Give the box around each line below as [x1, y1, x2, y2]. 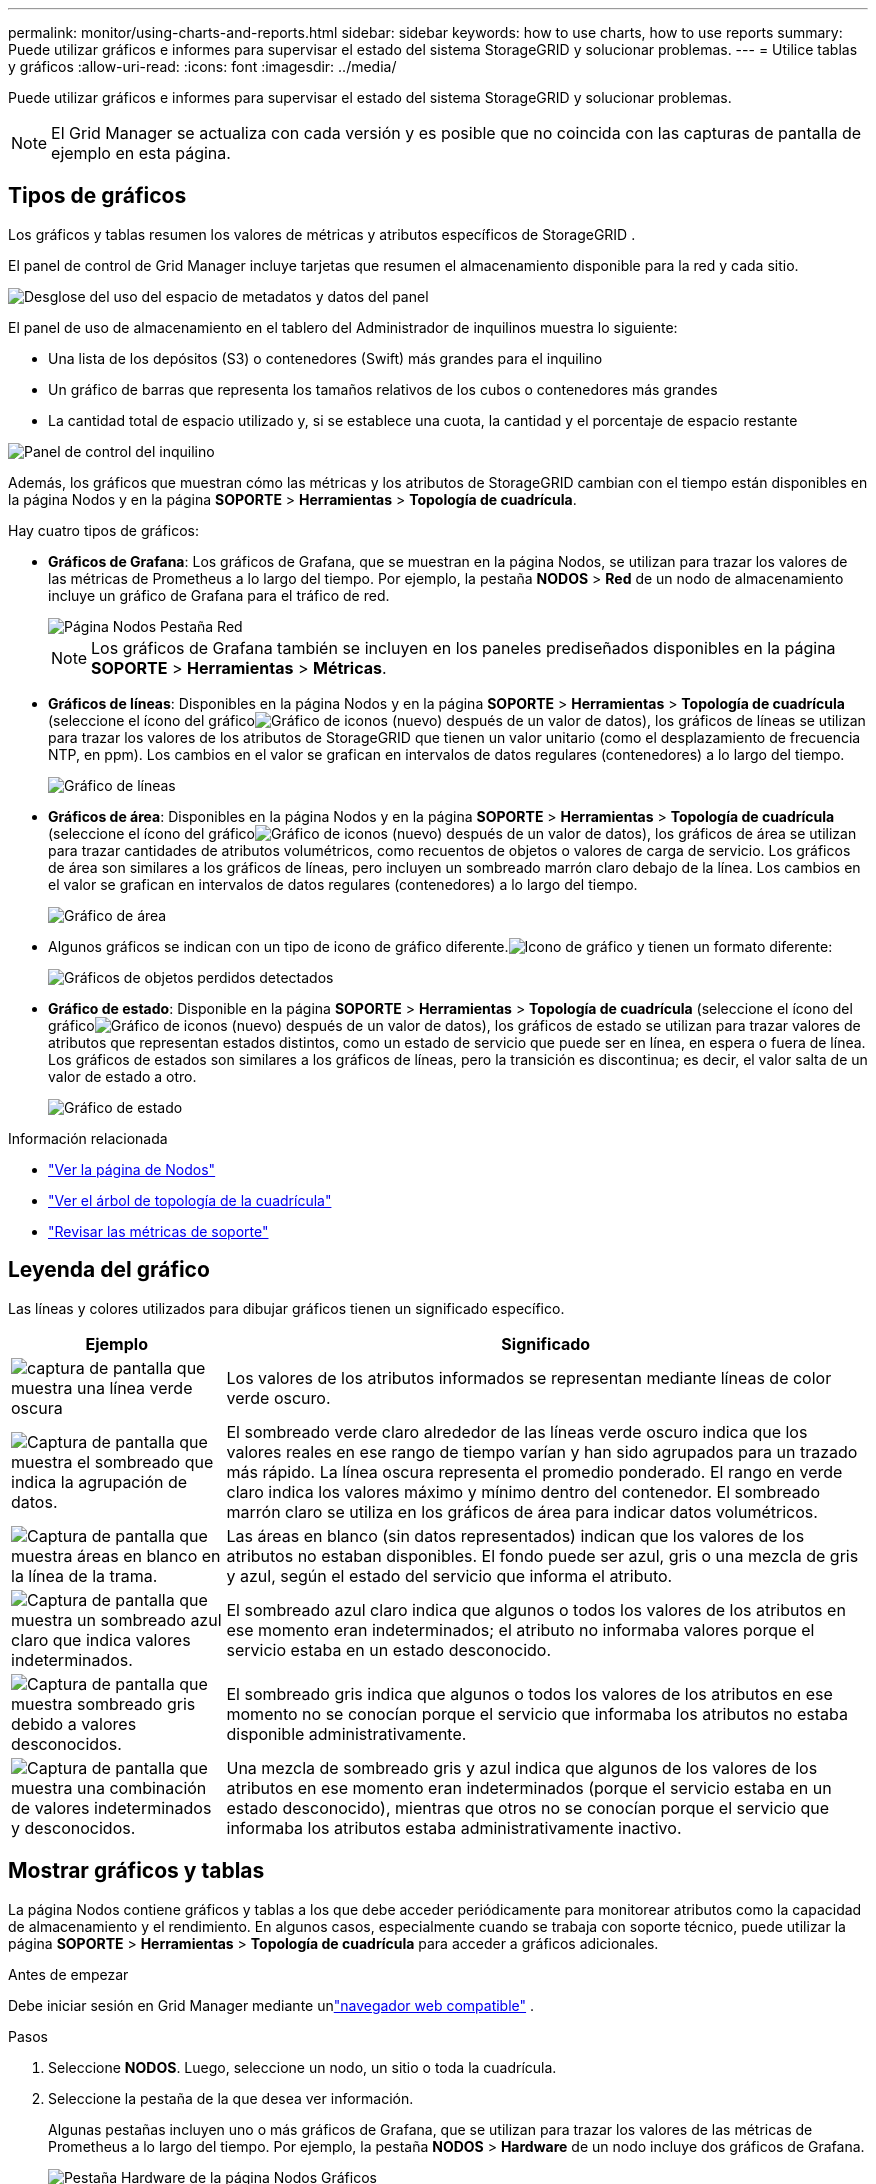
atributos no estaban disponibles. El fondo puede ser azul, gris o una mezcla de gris [226, 1545, 859, 1566]
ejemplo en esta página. [51, 143, 231, 163]
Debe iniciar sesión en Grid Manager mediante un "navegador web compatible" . [8, 1996, 535, 2014]
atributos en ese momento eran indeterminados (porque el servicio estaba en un [226, 1777, 832, 1798]
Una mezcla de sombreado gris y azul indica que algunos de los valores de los [226, 1757, 818, 1778]
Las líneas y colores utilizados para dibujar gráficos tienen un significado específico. [8, 1299, 565, 1317]
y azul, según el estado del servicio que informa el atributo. [226, 1565, 673, 1586]
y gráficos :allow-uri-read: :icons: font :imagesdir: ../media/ [8, 58, 397, 75]
